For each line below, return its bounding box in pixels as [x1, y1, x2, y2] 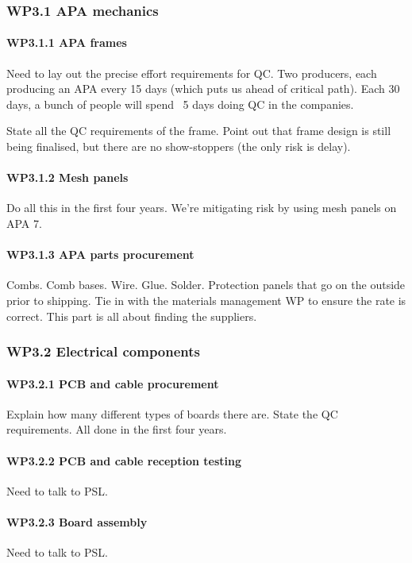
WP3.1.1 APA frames [6, 34, 127, 51]
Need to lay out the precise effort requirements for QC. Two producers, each [6, 64, 377, 81]
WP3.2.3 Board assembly [6, 513, 148, 530]
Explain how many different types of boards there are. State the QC [6, 405, 338, 422]
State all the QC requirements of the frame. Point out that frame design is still [6, 122, 391, 139]
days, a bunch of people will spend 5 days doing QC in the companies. [6, 95, 354, 112]
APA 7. [6, 215, 42, 231]
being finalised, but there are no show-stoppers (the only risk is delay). [6, 138, 351, 155]
